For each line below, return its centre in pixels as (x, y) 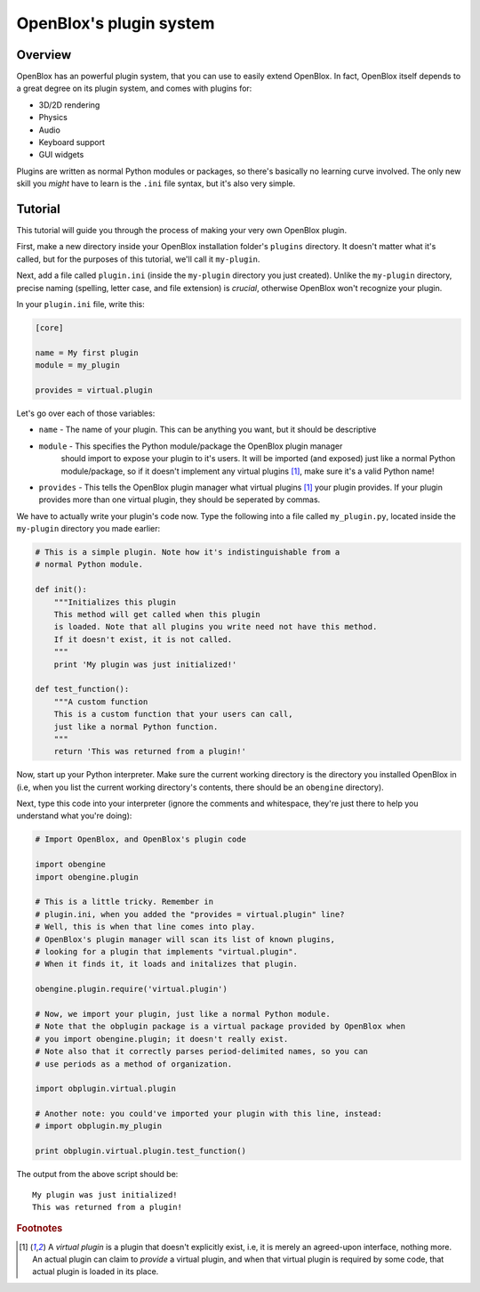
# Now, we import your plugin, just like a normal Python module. (183, 1014)
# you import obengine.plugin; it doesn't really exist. (162, 1039)
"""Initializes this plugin (115, 602)
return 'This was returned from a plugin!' (150, 752)
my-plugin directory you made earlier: (88, 529)
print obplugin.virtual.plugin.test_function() (140, 1151)
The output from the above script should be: (97, 1174)
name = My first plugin (87, 353)
